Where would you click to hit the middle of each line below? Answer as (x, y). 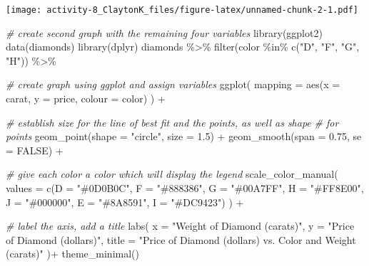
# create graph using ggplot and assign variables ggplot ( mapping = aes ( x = (173, 84)
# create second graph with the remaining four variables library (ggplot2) (164, 32)
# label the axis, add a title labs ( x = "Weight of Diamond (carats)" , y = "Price (180, 226)
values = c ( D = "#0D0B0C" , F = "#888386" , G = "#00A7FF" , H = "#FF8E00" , (185, 188)
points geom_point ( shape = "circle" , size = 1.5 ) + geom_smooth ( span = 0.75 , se (184, 136)
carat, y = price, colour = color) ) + (86, 99)
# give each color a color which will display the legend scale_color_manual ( (172, 174)
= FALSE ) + (35, 150)
